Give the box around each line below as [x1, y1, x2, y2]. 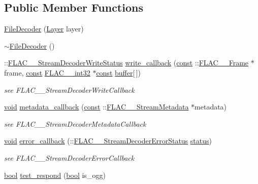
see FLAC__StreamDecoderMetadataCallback [4, 118, 146, 129]
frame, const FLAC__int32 [4, 67, 90, 78]
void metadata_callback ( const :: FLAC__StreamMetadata [4, 101, 189, 112]
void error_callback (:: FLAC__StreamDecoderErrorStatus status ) [4, 135, 212, 146]
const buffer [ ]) [96, 67, 141, 78]
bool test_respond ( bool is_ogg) [4, 169, 106, 180]
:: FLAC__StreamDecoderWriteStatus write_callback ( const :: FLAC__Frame [4, 57, 249, 68]
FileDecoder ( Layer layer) [4, 23, 84, 34]
